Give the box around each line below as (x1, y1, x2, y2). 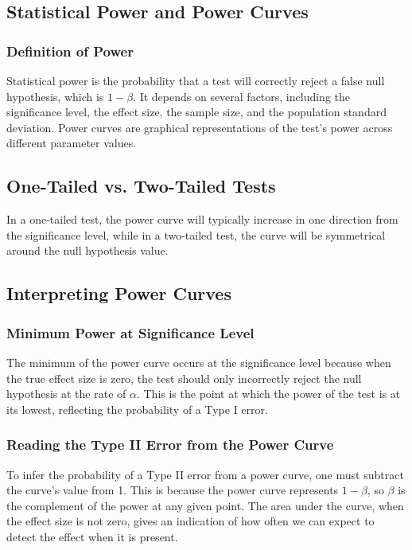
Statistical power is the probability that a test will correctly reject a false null (6, 72, 385, 88)
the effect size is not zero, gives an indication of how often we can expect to (6, 513, 375, 529)
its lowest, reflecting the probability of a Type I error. (6, 400, 268, 417)
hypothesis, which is (6, 88, 104, 104)
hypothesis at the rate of (6, 385, 126, 402)
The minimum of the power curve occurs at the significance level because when (6, 353, 391, 370)
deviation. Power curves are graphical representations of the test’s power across (6, 119, 393, 135)
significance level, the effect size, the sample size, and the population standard (6, 103, 387, 120)
